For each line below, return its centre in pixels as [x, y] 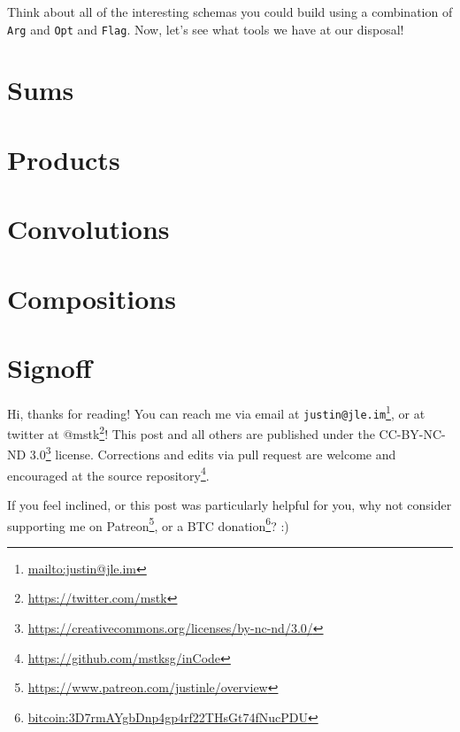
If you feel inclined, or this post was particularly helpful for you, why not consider [230, 504]
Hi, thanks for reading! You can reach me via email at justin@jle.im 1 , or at [216, 412]
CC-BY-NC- [412, 433]
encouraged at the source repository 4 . [108, 474]
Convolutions [88, 229]
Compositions [92, 298]
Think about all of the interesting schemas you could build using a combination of [230, 12]
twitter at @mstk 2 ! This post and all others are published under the [191, 432]
